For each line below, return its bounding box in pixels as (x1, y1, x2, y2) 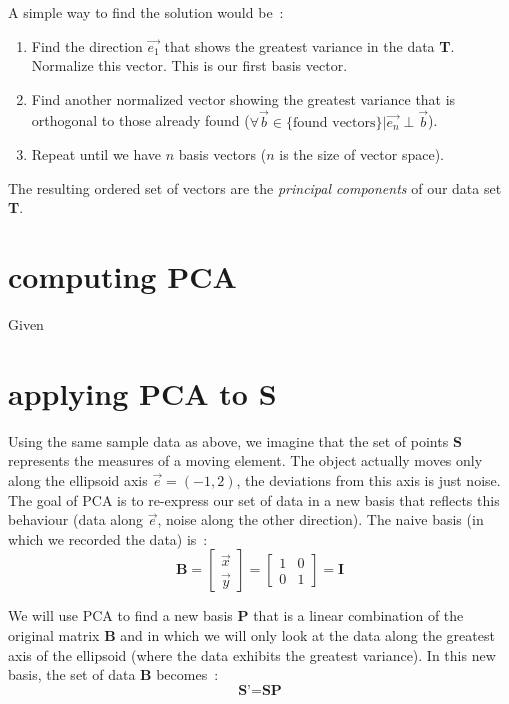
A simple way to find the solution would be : (8, 2, 284, 22)
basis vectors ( (178, 144, 267, 165)
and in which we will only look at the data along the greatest (120, 624, 495, 645)
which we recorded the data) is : (8, 528, 208, 549)
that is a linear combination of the (253, 605, 464, 626)
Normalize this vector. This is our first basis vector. (31, 55, 348, 76)
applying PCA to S (8, 372, 277, 413)
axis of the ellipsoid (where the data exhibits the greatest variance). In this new (8, 644, 496, 665)
